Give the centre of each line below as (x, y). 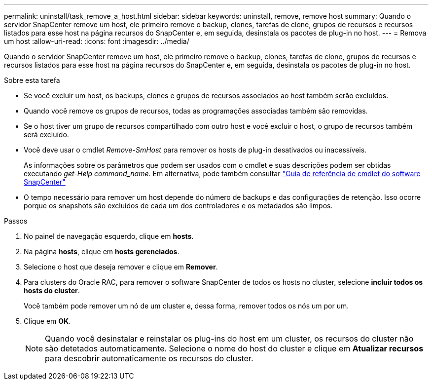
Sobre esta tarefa (32, 80)
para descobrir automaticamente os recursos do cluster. (149, 358)
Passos (16, 221)
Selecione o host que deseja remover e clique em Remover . (121, 267)
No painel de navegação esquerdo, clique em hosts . (109, 236)
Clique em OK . (47, 321)
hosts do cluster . (52, 290)
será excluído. (46, 134)
